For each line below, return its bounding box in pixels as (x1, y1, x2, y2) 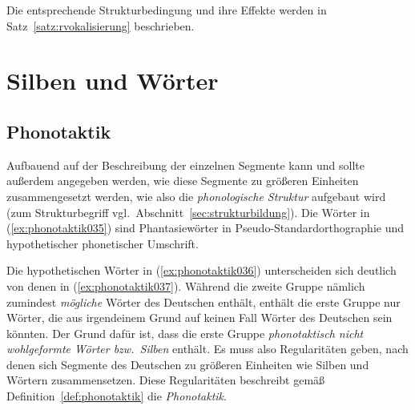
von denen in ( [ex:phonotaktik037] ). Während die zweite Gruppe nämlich (6, 277, 365, 294)
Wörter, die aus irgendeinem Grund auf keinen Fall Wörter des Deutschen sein (6, 309, 393, 326)
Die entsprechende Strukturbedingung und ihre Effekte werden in (6, 2, 327, 18)
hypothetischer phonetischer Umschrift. (6, 235, 199, 251)
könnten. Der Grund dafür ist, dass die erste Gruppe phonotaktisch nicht (6, 324, 364, 341)
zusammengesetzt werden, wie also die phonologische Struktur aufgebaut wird (6, 187, 386, 204)
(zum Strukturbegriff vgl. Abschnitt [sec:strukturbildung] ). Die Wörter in (6, 203, 370, 220)
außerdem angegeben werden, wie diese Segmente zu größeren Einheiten (6, 172, 359, 189)
